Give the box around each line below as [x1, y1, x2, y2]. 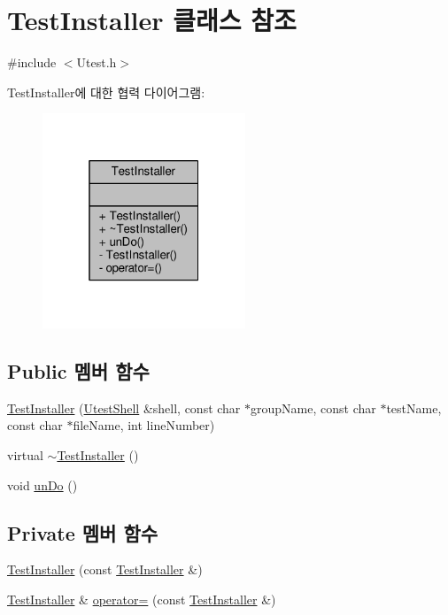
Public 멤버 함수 [7, 357, 150, 385]
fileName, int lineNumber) [73, 416, 215, 434]
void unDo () [7, 475, 78, 494]
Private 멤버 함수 [7, 519, 158, 546]
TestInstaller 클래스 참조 [7, 2, 297, 38]
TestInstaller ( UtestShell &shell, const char [7, 398, 241, 417]
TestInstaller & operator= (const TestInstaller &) [7, 590, 276, 609]
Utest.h [76, 53, 117, 72]
